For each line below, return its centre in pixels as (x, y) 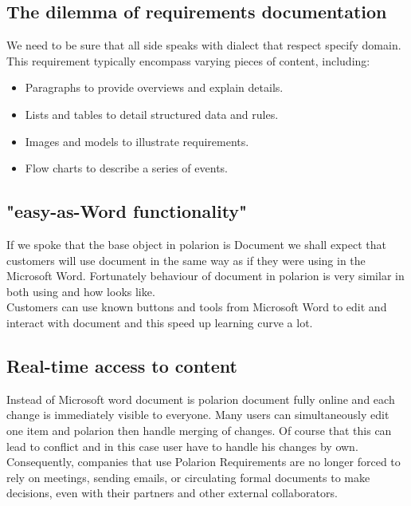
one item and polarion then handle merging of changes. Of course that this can (199, 430)
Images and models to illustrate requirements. (137, 141)
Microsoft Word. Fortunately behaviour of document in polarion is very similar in (205, 276)
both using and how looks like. (81, 291)
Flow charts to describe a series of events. (126, 168)
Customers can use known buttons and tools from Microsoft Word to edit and (197, 307)
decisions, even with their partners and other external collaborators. (172, 493)
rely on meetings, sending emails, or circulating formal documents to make (188, 477)
